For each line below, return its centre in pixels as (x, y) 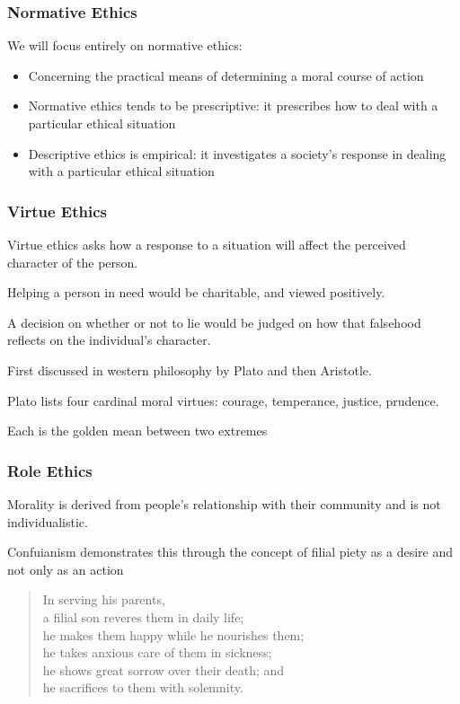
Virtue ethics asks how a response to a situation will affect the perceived (207, 244)
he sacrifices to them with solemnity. (143, 687)
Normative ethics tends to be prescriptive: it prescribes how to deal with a (233, 106)
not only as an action (66, 569)
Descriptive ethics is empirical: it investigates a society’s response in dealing (237, 153)
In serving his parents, (104, 599)
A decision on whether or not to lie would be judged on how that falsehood (214, 322)
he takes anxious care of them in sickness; (157, 652)
